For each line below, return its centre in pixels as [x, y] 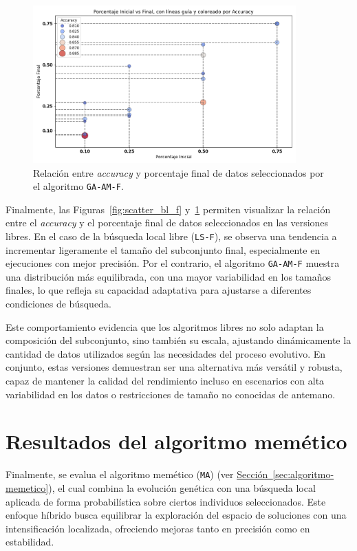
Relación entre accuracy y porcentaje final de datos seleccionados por [178, 172]
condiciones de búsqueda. [58, 304]
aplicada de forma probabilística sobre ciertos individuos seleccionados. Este [166, 501]
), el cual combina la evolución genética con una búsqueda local [182, 488]
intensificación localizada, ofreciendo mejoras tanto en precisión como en [158, 528]
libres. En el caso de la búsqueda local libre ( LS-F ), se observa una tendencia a [171, 236]
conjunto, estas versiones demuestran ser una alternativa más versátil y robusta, [174, 367]
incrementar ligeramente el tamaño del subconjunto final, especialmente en [163, 249]
